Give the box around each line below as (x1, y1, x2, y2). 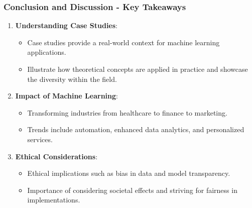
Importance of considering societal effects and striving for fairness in (27, 184, 237, 195)
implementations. (27, 194, 80, 205)
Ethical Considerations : (15, 151, 98, 161)
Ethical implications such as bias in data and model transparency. (27, 168, 230, 178)
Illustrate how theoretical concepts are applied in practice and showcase (27, 64, 248, 74)
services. (27, 134, 53, 144)
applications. (27, 47, 66, 57)
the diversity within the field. (27, 73, 117, 84)
